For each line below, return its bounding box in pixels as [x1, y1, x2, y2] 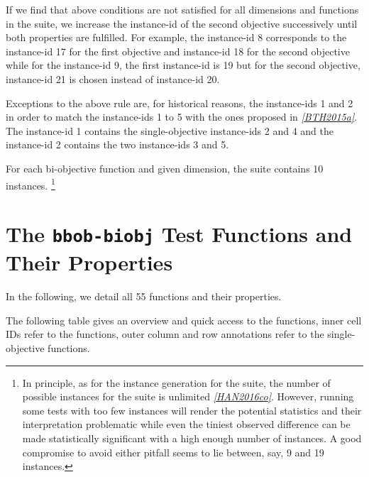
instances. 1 [6, 175, 55, 192]
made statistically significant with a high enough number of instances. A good [22, 430, 362, 445]
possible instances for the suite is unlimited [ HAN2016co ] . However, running [22, 389, 354, 404]
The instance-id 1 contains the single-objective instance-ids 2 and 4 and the [6, 123, 334, 138]
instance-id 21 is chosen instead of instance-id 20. [6, 71, 220, 86]
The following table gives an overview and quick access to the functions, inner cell [6, 312, 362, 327]
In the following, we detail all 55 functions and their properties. [6, 289, 282, 304]
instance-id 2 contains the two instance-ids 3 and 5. [6, 137, 229, 152]
